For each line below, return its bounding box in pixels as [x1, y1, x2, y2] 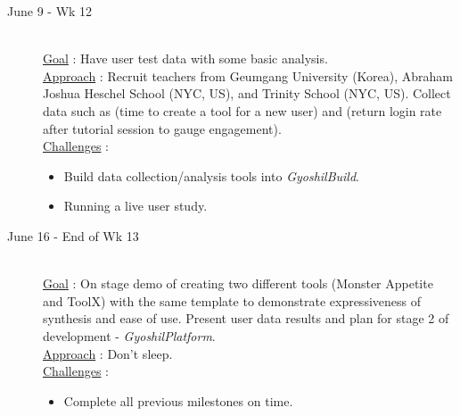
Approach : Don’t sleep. [43, 344, 173, 362]
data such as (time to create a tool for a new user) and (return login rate [43, 101, 442, 120]
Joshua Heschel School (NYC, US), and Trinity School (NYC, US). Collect [43, 84, 451, 103]
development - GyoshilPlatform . [43, 326, 216, 345]
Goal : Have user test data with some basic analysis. [43, 49, 328, 68]
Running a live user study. [63, 196, 208, 215]
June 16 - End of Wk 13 [7, 226, 139, 245]
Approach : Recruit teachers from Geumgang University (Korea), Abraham [43, 66, 454, 85]
